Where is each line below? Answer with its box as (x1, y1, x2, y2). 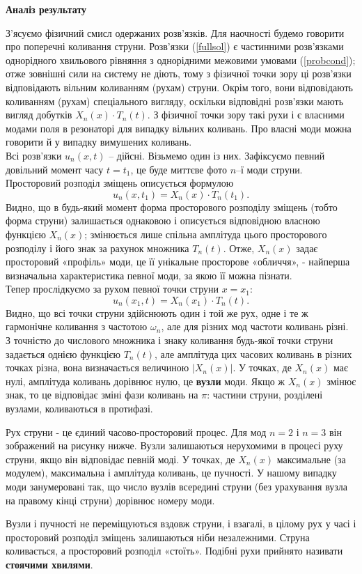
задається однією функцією (6, 346, 121, 361)
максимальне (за (276, 451, 346, 466)
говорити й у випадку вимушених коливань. (6, 134, 192, 149)
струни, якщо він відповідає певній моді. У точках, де (6, 451, 235, 466)
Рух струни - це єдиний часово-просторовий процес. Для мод (6, 424, 267, 439)
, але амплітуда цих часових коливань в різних (155, 346, 352, 361)
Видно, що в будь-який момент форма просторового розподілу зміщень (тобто (6, 199, 338, 214)
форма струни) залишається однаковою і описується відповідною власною (6, 213, 320, 228)
